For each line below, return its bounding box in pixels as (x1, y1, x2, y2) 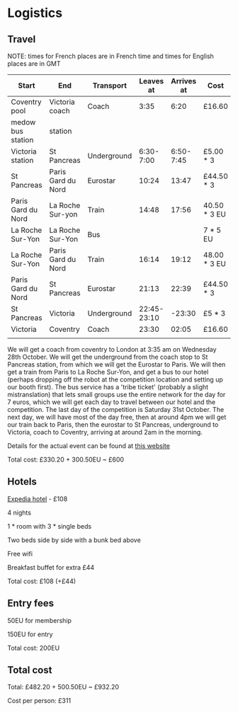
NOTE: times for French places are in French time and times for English (7, 52, 215, 60)
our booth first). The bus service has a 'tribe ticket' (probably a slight (7, 383, 209, 391)
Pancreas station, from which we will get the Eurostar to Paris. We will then (7, 360, 226, 369)
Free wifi (7, 549, 33, 558)
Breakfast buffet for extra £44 (7, 563, 95, 571)
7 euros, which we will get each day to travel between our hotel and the (7, 398, 216, 406)
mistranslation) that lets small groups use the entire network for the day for (7, 391, 226, 398)
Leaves (139, 76, 164, 86)
